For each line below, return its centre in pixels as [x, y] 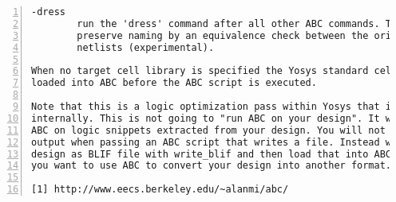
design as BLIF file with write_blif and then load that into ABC [212, 154]
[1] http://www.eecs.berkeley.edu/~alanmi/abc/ [160, 190]
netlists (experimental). [146, 47]
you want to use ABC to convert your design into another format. [212, 166]
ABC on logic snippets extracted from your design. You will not [208, 130]
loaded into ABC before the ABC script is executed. [174, 83]
